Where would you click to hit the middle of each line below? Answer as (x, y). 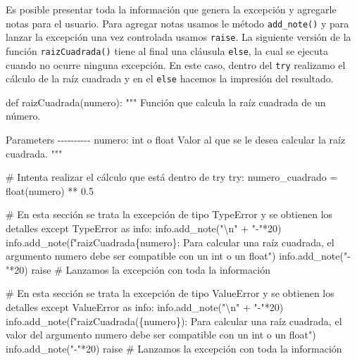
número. (23, 116)
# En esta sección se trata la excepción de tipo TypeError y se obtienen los (169, 214)
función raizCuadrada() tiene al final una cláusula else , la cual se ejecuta (167, 50)
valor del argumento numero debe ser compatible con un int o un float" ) (161, 335)
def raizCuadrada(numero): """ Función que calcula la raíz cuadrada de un (166, 102)
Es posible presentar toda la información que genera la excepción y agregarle (171, 9)
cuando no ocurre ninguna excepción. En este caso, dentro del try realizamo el (176, 64)
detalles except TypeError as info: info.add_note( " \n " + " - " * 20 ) (144, 228)
